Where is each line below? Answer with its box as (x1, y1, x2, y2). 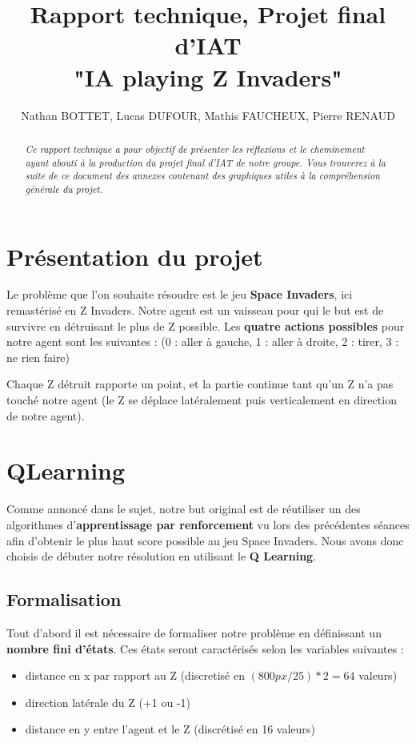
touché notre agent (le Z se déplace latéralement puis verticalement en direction (6, 392, 397, 408)
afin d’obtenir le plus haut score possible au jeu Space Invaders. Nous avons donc (6, 532, 404, 548)
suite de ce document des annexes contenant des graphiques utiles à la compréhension (25, 169, 380, 183)
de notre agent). (6, 407, 85, 424)
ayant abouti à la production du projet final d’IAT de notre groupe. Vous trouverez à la (25, 155, 386, 169)
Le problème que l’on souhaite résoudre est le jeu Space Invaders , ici (6, 286, 353, 303)
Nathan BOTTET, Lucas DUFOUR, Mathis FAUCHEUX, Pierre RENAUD (21, 106, 395, 123)
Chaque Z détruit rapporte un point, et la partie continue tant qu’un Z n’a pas (6, 376, 394, 392)
